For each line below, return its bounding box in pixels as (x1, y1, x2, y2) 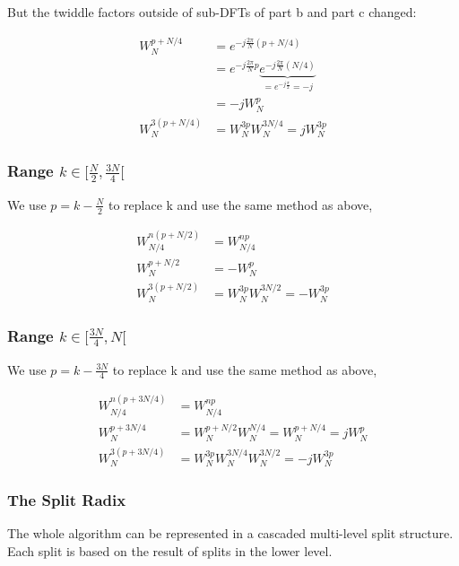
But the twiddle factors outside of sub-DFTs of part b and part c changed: (7, 3, 417, 21)
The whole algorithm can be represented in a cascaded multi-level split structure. (7, 524, 454, 543)
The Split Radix (7, 489, 126, 511)
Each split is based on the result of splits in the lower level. (7, 541, 333, 560)
